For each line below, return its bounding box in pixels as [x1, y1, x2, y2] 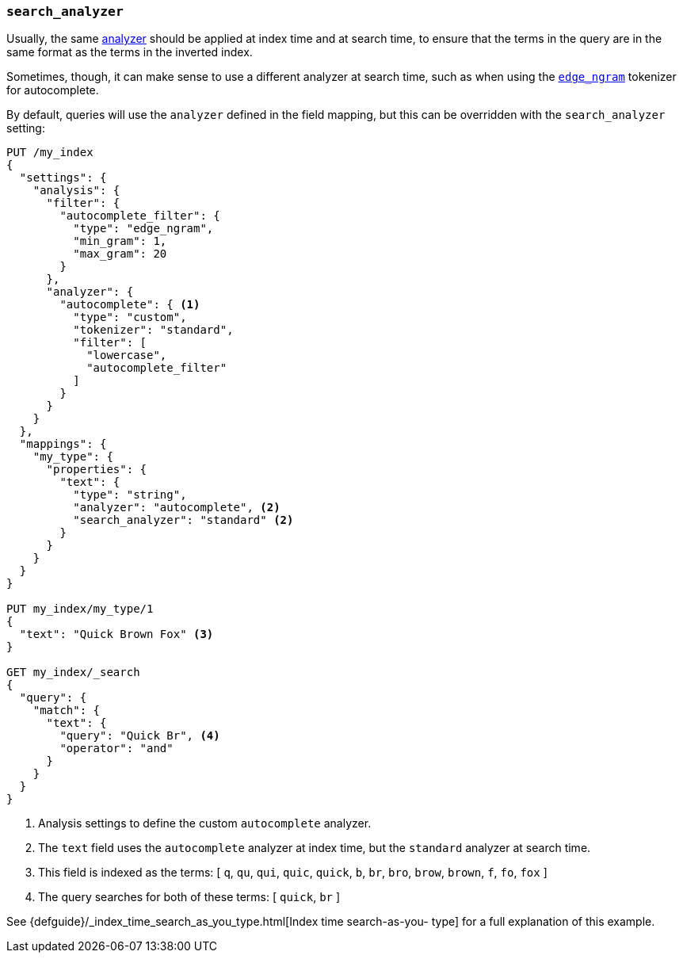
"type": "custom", [73, 311, 187, 324]
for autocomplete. [6, 83, 99, 97]
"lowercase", [86, 349, 167, 362]
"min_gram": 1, [73, 235, 167, 248]
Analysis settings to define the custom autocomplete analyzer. [38, 816, 372, 831]
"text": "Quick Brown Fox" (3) [19, 628, 214, 641]
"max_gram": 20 [73, 247, 167, 261]
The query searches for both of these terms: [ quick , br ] [38, 890, 341, 904]
